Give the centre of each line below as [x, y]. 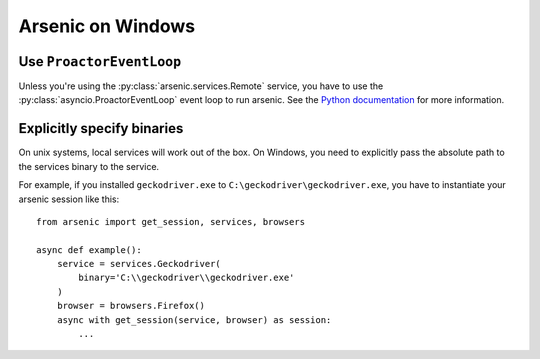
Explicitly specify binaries [101, 128]
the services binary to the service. [89, 166]
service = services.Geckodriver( [139, 264]
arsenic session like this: [69, 199]
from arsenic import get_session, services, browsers [170, 221]
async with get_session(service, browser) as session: [194, 319]
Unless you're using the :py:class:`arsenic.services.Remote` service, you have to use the [201, 86]
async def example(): [89, 249]
